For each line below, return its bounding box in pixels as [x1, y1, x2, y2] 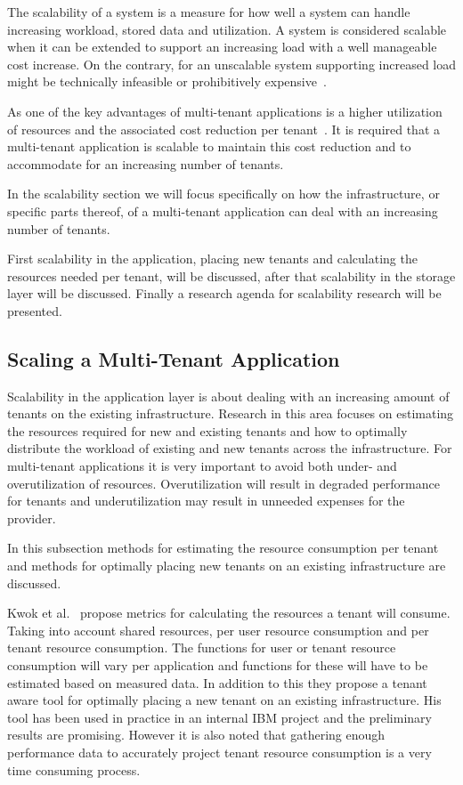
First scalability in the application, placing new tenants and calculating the [7, 249, 418, 268]
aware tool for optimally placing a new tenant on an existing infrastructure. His [7, 691, 442, 709]
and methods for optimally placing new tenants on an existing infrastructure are [7, 556, 446, 575]
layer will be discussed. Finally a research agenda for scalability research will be [7, 284, 442, 303]
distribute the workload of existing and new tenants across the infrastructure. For [7, 439, 452, 457]
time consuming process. [7, 760, 141, 779]
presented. [7, 301, 62, 320]
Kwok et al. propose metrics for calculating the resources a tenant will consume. [7, 603, 451, 622]
